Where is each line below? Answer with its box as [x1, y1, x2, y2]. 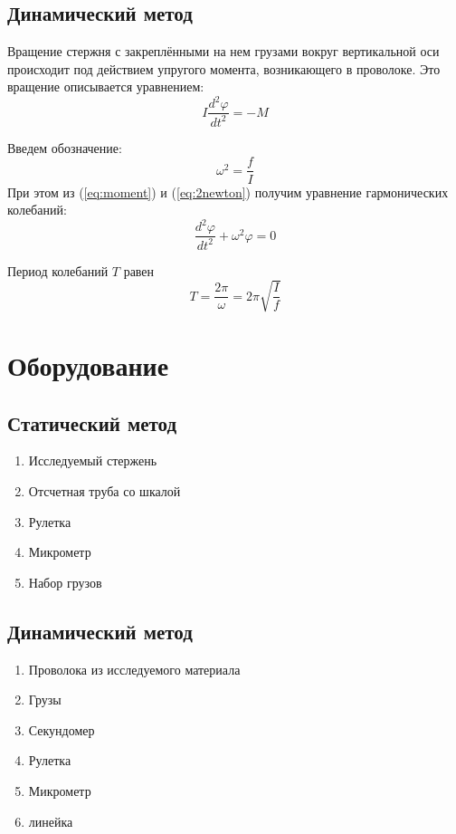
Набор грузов [28, 572, 102, 591]
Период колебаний [7, 261, 109, 280]
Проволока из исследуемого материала [28, 659, 241, 678]
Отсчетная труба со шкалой [28, 481, 181, 500]
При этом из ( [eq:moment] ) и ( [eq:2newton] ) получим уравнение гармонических [7, 182, 449, 201]
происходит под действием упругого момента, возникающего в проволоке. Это [7, 59, 441, 78]
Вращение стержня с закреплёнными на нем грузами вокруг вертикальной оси [7, 42, 440, 61]
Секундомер [28, 720, 95, 739]
